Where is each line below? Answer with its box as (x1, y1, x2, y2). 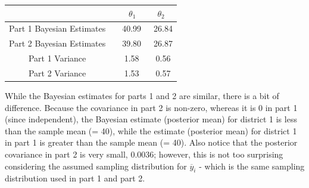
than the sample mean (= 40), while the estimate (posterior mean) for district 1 (5, 124, 297, 137)
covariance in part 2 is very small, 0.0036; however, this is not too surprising (5, 147, 283, 160)
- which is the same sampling (199, 159, 305, 172)
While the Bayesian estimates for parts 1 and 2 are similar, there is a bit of (5, 89, 279, 101)
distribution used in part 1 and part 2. (5, 172, 145, 184)
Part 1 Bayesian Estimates (9, 22, 106, 35)
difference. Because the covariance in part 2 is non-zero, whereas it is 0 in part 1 (5, 101, 298, 113)
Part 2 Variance (28, 66, 86, 79)
